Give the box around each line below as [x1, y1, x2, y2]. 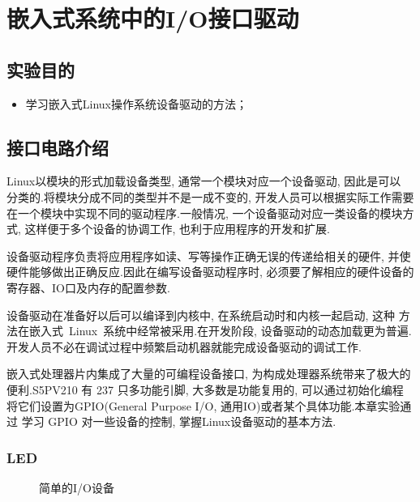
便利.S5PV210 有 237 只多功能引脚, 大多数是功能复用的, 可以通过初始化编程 [6, 381, 404, 398]
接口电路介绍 [6, 134, 109, 160]
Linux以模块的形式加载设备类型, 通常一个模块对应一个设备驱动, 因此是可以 [6, 172, 401, 189]
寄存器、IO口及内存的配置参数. [6, 279, 170, 296]
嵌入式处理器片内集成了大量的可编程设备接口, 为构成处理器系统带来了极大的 [6, 365, 411, 382]
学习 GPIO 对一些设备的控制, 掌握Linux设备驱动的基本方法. [21, 413, 336, 430]
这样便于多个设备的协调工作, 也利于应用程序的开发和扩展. [24, 220, 330, 237]
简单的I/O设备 [39, 479, 114, 496]
